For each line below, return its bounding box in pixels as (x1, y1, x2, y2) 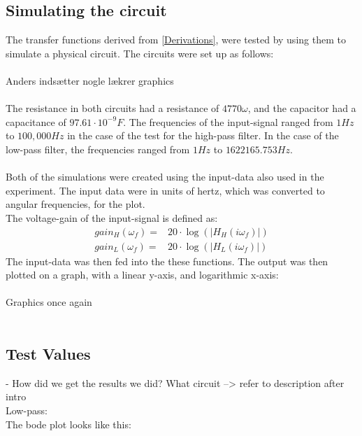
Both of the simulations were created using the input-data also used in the (6, 169, 324, 184)
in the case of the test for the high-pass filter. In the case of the (67, 128, 339, 143)
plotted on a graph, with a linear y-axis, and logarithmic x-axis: (6, 267, 279, 282)
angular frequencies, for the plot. (6, 197, 145, 211)
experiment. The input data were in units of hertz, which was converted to (6, 183, 325, 197)
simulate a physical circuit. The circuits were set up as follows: (6, 45, 274, 60)
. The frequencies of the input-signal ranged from (123, 114, 333, 129)
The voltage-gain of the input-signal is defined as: (6, 210, 218, 225)
